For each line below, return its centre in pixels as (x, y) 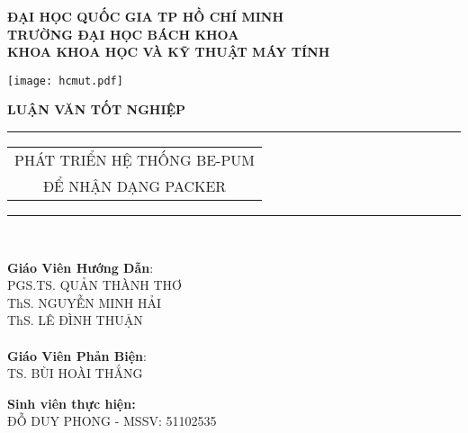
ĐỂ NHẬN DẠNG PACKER (135, 186)
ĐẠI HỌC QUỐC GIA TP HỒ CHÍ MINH (146, 16)
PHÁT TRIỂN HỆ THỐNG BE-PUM (135, 160)
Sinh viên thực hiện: (72, 403)
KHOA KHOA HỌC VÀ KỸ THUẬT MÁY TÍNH (169, 52)
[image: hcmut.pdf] (65, 81)
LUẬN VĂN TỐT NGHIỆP (97, 109)
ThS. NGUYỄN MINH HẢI (85, 302)
